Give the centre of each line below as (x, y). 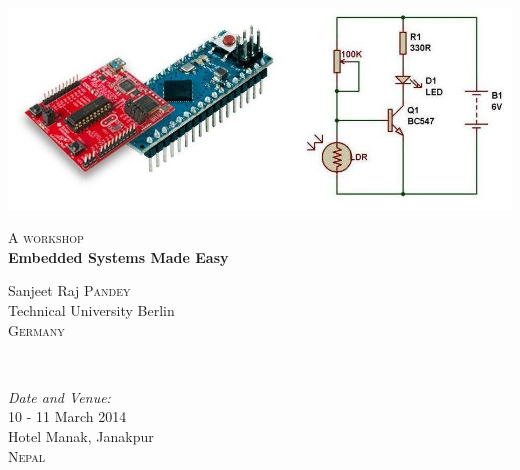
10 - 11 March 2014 (67, 416)
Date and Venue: (59, 396)
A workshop (46, 237)
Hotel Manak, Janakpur (81, 435)
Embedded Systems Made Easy (118, 256)
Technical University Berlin (91, 309)
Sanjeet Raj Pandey (69, 290)
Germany (36, 329)
